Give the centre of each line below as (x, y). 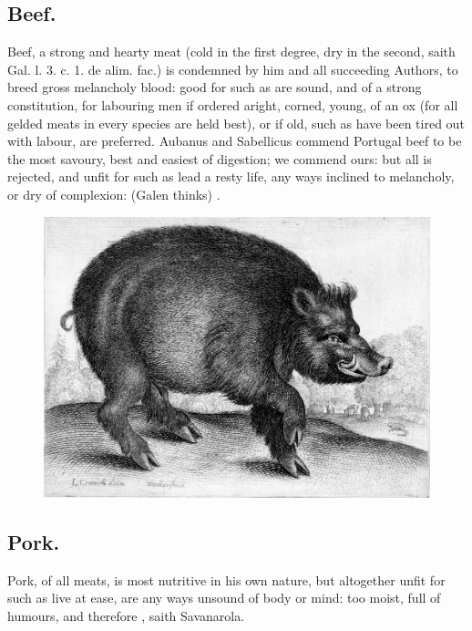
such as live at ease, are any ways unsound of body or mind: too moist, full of (224, 598)
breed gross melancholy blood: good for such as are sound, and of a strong (215, 87)
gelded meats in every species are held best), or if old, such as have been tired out (236, 123)
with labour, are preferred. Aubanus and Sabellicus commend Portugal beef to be (235, 141)
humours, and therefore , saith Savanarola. (126, 615)
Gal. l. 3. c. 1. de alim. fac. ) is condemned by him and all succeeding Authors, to (233, 69)
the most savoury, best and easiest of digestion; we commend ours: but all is (220, 158)
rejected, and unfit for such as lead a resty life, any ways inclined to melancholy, (231, 176)
